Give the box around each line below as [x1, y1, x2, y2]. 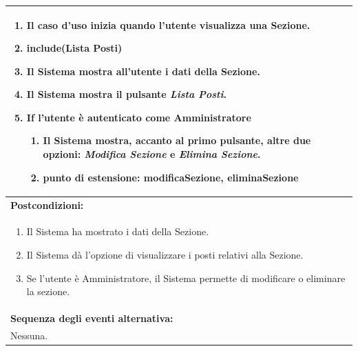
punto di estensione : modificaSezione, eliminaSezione [43, 170, 299, 184]
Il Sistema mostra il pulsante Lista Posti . [26, 87, 227, 101]
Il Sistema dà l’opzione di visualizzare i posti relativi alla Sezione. [26, 247, 304, 261]
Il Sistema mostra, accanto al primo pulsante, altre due [43, 133, 311, 148]
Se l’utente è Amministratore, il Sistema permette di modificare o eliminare [26, 270, 346, 285]
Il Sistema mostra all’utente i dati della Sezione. [26, 63, 260, 78]
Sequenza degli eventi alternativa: [10, 310, 173, 325]
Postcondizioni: [10, 197, 84, 212]
